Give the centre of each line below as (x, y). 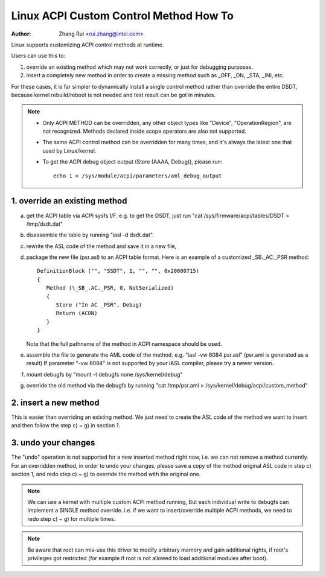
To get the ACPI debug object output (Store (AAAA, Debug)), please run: (133, 162)
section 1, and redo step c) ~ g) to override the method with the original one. (106, 474)
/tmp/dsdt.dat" (45, 224)
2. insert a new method (55, 402)
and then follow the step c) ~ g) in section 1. (66, 426)
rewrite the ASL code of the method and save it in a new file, (101, 246)
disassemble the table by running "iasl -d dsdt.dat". (90, 235)
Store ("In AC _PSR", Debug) (99, 305)
